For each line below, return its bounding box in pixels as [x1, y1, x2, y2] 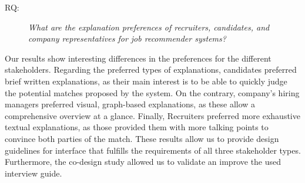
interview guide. [5, 167, 62, 179]
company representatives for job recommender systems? [28, 32, 226, 45]
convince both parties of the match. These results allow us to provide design [5, 132, 279, 144]
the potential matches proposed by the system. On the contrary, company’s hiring [5, 86, 300, 99]
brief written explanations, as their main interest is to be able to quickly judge [5, 74, 287, 87]
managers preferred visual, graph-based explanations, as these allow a [5, 98, 256, 110]
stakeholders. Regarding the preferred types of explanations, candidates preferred [5, 63, 297, 76]
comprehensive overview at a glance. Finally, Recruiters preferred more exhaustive [5, 109, 300, 121]
